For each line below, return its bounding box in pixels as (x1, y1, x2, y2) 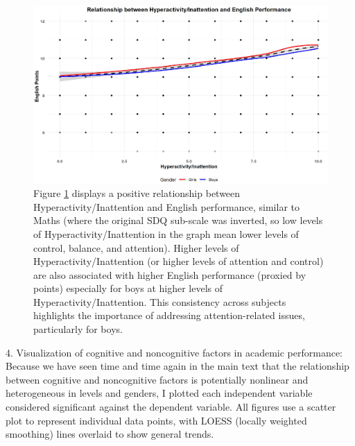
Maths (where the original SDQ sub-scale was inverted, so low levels (33, 213, 323, 228)
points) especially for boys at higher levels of (33, 281, 223, 295)
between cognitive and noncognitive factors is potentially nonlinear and (6, 372, 309, 386)
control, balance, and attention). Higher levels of (33, 240, 239, 255)
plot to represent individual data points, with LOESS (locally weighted (6, 413, 307, 427)
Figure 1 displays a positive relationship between (33, 186, 241, 200)
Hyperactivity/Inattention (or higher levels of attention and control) (33, 254, 324, 268)
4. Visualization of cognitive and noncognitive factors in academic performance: (6, 345, 343, 359)
